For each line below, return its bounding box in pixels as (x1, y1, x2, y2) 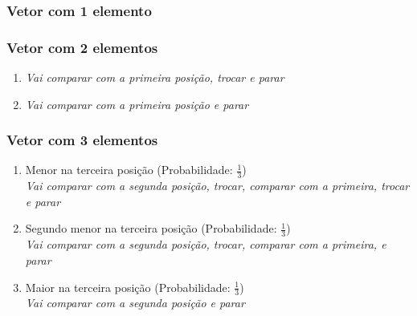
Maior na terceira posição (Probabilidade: (25, 278, 231, 295)
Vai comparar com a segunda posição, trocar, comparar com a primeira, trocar (25, 177, 410, 194)
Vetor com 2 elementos (6, 37, 158, 57)
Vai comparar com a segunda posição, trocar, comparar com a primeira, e (25, 236, 386, 253)
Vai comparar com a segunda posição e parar (25, 294, 245, 311)
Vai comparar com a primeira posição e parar (25, 95, 249, 112)
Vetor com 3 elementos (6, 130, 158, 150)
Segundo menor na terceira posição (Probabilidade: (25, 220, 277, 237)
